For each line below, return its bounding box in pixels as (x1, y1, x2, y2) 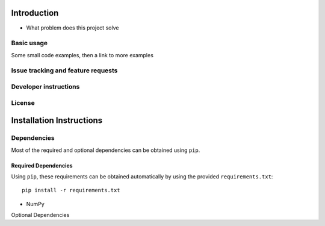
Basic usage (11, 39, 48, 48)
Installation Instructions (11, 115, 103, 126)
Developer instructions (11, 82, 80, 90)
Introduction (11, 8, 59, 18)
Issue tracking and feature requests (11, 66, 118, 75)
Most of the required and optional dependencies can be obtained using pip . (11, 146, 200, 154)
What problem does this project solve (26, 24, 119, 31)
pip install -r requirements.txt (22, 187, 120, 194)
